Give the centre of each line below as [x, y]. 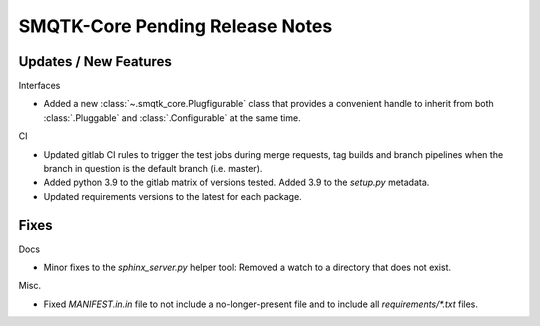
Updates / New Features [95, 61]
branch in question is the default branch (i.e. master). [153, 169]
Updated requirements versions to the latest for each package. [172, 196]
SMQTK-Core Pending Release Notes [175, 26]
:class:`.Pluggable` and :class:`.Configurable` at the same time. [172, 117]
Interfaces [39, 86]
